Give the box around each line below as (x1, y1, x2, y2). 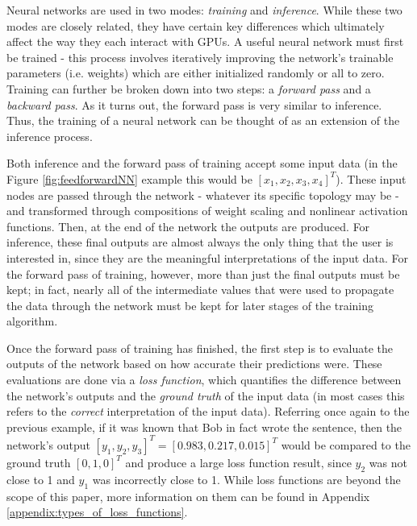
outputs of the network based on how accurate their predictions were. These (6, 355, 382, 372)
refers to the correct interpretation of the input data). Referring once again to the (6, 403, 410, 420)
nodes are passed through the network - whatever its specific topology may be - (6, 186, 399, 203)
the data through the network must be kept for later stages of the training (6, 296, 374, 313)
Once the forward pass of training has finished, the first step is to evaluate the (6, 339, 394, 356)
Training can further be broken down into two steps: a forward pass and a (6, 80, 371, 97)
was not (369, 454, 407, 470)
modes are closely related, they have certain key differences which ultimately (6, 17, 385, 34)
